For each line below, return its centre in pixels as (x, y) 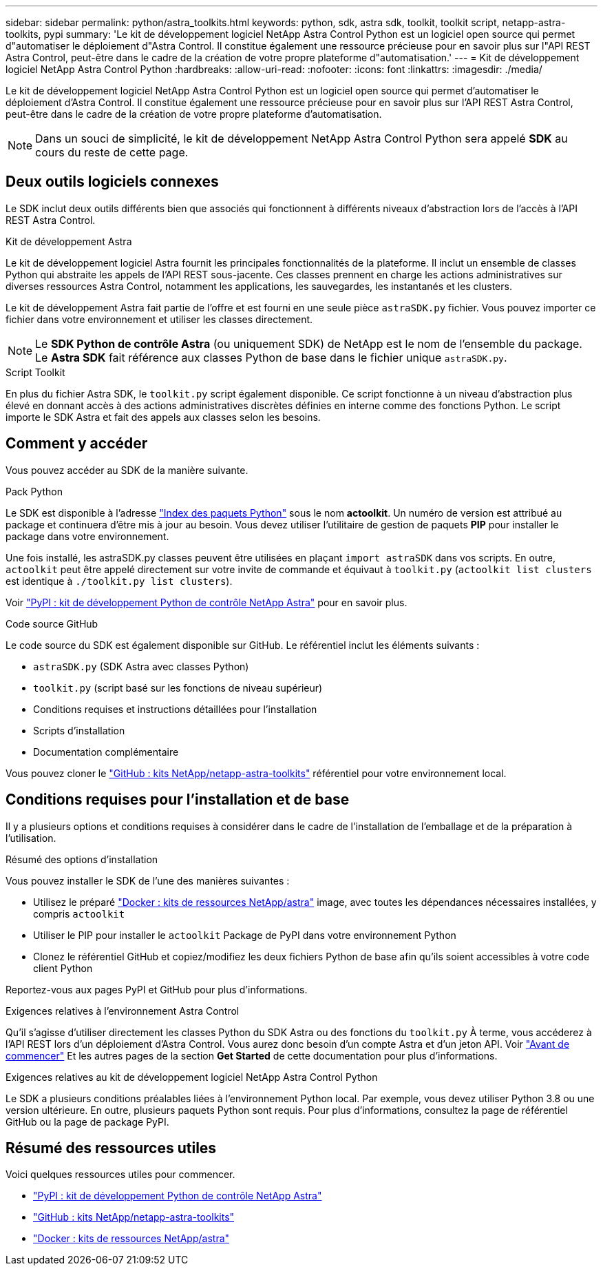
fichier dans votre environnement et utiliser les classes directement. (159, 319)
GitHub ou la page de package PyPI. (87, 1122)
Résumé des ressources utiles (111, 1148)
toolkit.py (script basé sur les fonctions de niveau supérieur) (178, 688)
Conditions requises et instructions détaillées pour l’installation (175, 709)
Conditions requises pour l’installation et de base (178, 800)
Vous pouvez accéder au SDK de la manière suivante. (127, 470)
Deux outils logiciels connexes (112, 182)
